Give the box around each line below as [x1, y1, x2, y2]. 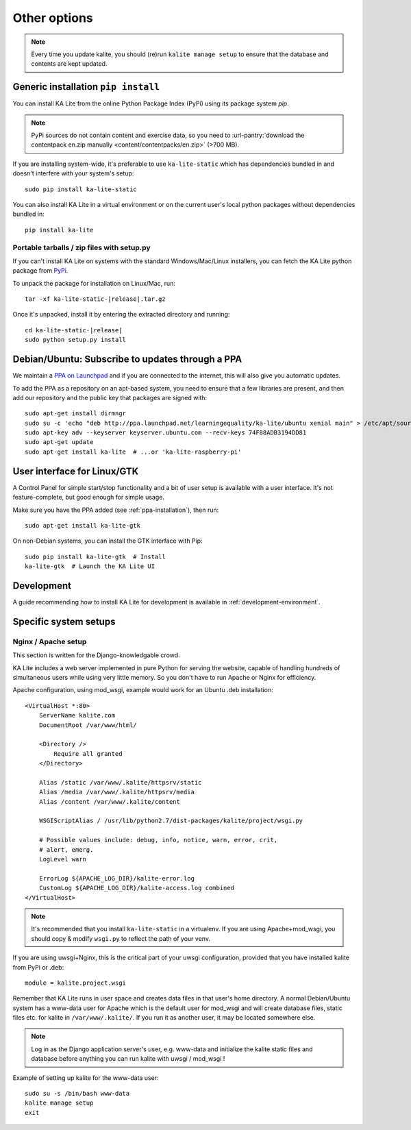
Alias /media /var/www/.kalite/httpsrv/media [38, 788, 195, 796]
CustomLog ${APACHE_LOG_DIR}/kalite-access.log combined [38, 884, 234, 892]
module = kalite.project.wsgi [25, 979, 127, 987]
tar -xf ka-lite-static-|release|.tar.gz [25, 295, 166, 303]
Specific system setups [12, 615, 116, 627]
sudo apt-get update [25, 439, 94, 446]
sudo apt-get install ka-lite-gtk [25, 521, 140, 529]
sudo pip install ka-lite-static [25, 185, 137, 193]
